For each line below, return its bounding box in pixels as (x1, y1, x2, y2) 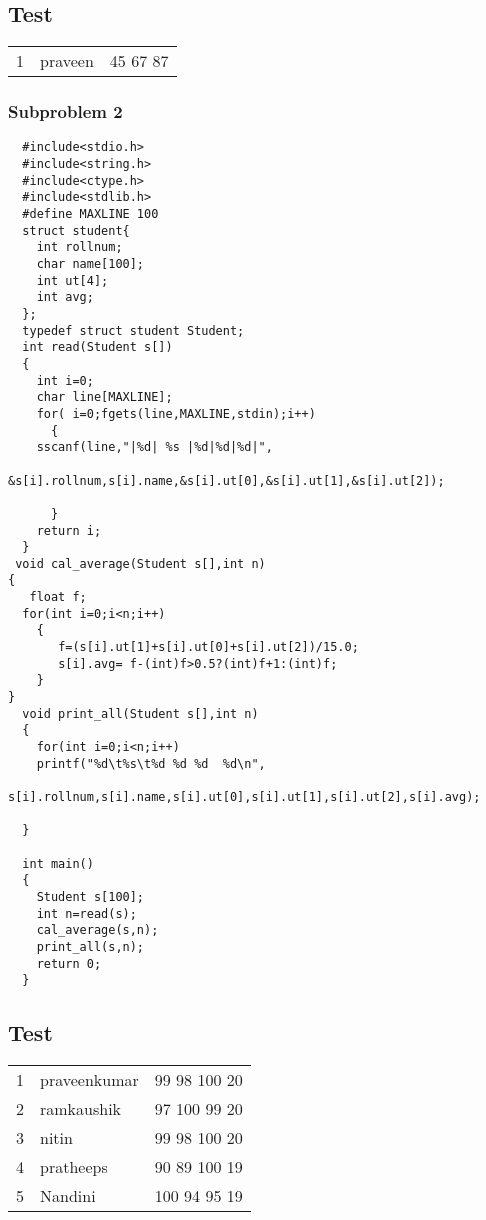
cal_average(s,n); (36, 923, 159, 938)
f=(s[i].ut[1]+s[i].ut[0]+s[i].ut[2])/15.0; (58, 640, 359, 655)
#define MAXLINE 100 (22, 207, 159, 222)
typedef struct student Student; (22, 323, 245, 338)
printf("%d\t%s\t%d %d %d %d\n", (36, 756, 266, 771)
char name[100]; (36, 257, 145, 272)
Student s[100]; (36, 889, 145, 904)
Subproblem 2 (8, 99, 123, 124)
